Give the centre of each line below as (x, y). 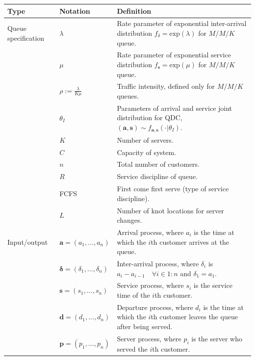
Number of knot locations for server (170, 210)
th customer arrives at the (190, 242)
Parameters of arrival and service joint (175, 108)
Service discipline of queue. (157, 176)
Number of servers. (145, 140)
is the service (213, 285)
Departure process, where (155, 307)
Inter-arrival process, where (158, 264)
